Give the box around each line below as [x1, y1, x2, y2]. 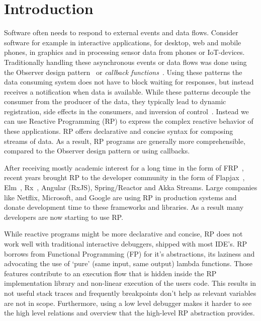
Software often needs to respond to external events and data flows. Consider [4, 27, 238, 38]
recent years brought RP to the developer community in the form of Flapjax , [4, 172, 245, 183]
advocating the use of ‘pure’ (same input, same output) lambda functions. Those [4, 258, 252, 269]
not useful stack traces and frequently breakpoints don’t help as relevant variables [4, 287, 256, 298]
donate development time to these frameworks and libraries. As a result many [4, 202, 244, 212]
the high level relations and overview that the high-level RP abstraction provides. [4, 307, 255, 318]
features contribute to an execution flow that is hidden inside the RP [4, 268, 217, 278]
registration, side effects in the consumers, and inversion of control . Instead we [4, 106, 249, 116]
